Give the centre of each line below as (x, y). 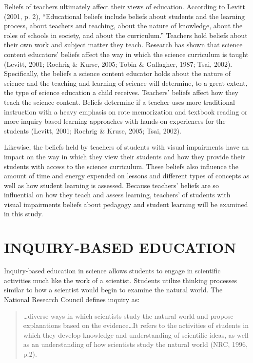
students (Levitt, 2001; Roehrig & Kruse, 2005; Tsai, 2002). (93, 130)
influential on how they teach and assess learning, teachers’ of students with (117, 195)
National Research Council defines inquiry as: (72, 299)
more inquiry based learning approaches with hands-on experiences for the (115, 121)
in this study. (24, 214)
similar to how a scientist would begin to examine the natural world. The (113, 290)
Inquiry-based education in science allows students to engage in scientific (112, 271)
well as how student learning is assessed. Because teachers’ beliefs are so (111, 185)
